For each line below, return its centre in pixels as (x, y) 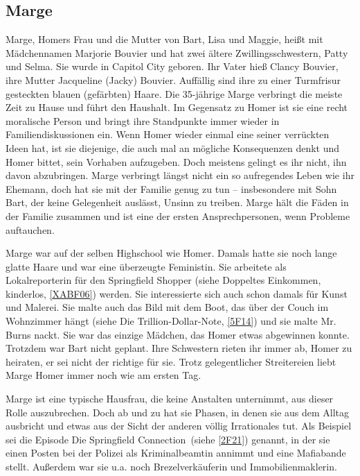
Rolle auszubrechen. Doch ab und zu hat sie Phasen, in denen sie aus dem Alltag (178, 412)
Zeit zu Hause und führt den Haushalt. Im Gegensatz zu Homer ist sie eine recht (177, 107)
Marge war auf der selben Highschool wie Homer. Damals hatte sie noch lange (171, 253)
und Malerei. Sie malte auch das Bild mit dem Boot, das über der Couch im (167, 307)
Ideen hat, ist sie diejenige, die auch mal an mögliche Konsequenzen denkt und (173, 147)
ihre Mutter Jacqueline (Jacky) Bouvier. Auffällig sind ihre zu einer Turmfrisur (173, 79)
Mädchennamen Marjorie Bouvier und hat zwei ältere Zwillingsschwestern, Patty (177, 52)
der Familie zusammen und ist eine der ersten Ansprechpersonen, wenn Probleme (178, 215)
